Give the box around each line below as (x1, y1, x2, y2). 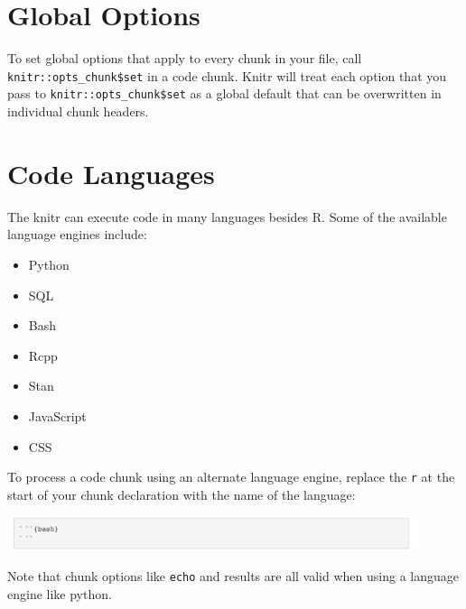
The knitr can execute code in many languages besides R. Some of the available (7, 207, 447, 226)
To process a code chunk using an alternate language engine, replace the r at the (7, 467, 455, 486)
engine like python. (7, 585, 112, 604)
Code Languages (7, 154, 215, 191)
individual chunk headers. (7, 102, 149, 121)
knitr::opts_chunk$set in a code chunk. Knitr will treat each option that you (7, 66, 447, 85)
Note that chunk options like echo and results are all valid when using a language (7, 567, 459, 586)
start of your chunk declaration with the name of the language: (7, 484, 356, 503)
